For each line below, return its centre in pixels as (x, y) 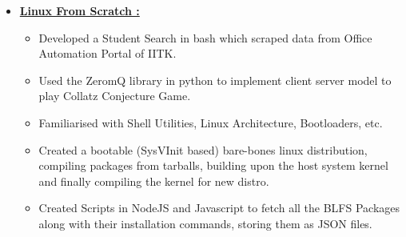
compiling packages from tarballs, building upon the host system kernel (213, 165)
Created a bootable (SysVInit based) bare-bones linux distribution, (203, 149)
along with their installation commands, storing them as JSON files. (205, 223)
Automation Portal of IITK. (107, 53)
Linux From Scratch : (80, 10)
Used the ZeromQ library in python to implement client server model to (215, 80)
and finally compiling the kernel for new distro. (154, 181)
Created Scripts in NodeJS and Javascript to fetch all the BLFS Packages (219, 208)
